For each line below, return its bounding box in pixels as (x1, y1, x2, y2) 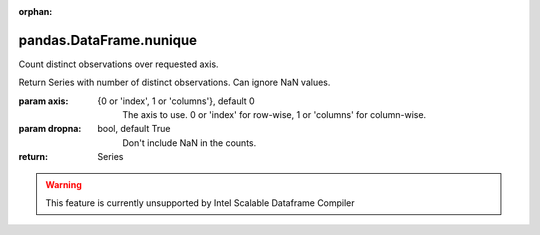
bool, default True (97, 123, 171, 135)
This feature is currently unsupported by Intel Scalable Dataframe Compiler (45, 197, 355, 209)
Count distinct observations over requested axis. (18, 58, 219, 70)
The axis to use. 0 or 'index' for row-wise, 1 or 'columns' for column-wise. (122, 109, 427, 121)
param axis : (18, 95, 69, 107)
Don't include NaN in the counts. (122, 136, 257, 149)
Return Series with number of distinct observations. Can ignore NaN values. (18, 76, 331, 89)
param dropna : (18, 123, 82, 135)
